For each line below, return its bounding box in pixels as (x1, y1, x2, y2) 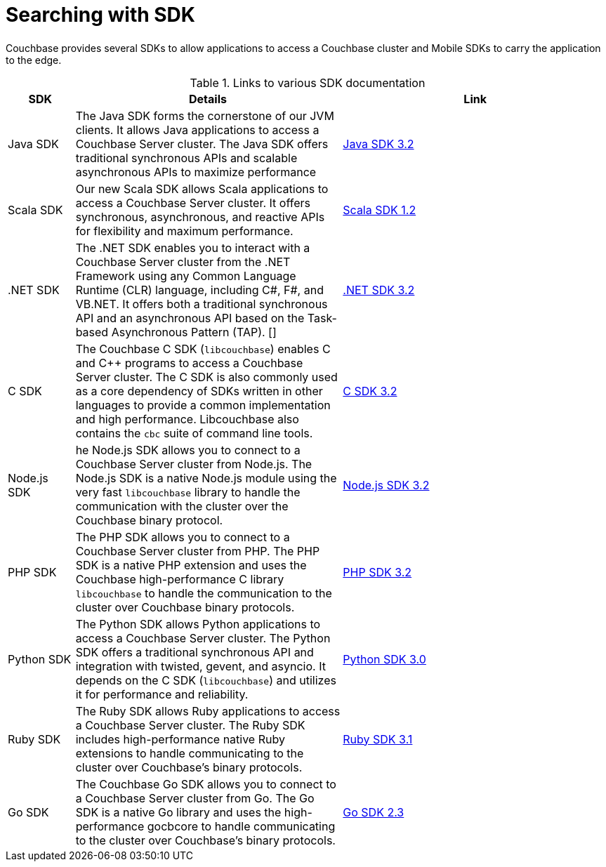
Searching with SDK (6, 3, 195, 27)
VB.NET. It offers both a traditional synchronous (75, 296, 328, 311)
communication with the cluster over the (75, 498, 289, 513)
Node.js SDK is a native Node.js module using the (75, 470, 337, 485)
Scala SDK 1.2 (343, 202, 416, 217)
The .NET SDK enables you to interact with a (75, 240, 310, 255)
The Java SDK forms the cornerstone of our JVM (75, 108, 334, 123)
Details (189, 91, 227, 106)
